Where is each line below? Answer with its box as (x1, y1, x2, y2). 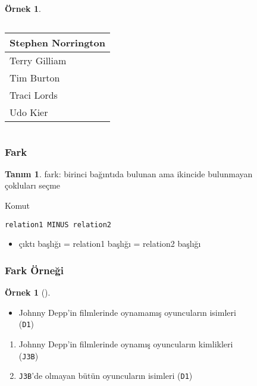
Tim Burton (10, 70, 60, 84)
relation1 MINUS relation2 (5, 220, 111, 229)
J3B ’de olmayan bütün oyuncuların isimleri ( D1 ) (18, 369, 193, 382)
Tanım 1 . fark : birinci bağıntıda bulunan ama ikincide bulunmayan (5, 167, 253, 180)
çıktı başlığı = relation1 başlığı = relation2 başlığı (18, 237, 201, 250)
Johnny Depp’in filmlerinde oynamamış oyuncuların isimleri (18, 306, 236, 318)
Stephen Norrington (10, 35, 105, 49)
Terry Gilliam (10, 53, 67, 67)
